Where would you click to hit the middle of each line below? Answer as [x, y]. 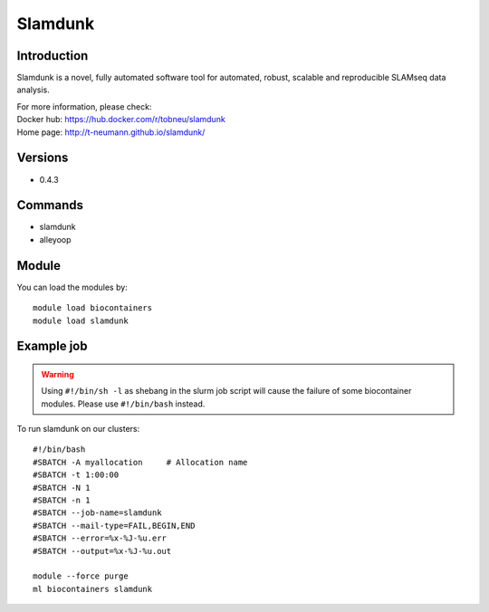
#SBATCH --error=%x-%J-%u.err [100, 538]
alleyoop [55, 239]
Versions [43, 158]
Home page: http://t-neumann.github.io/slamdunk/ [111, 132]
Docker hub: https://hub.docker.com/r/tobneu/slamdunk [121, 120]
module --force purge [81, 576]
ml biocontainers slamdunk [93, 589]
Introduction [53, 56]
